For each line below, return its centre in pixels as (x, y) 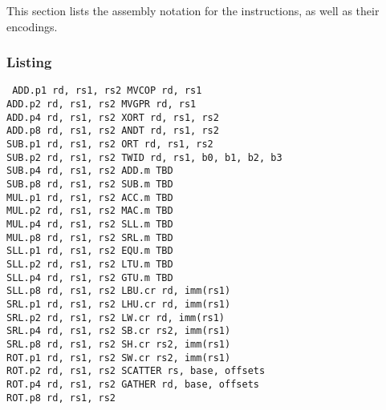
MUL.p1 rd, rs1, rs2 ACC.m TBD (90, 197)
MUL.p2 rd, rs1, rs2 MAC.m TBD (90, 211)
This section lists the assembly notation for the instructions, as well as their (193, 10)
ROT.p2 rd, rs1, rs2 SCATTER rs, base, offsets (136, 371)
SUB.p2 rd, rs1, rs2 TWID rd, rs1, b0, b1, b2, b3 (144, 157)
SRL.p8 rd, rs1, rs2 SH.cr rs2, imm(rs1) (119, 344)
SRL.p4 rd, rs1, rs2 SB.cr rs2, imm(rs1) (119, 331)
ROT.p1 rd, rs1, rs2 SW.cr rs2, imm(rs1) (119, 358)
